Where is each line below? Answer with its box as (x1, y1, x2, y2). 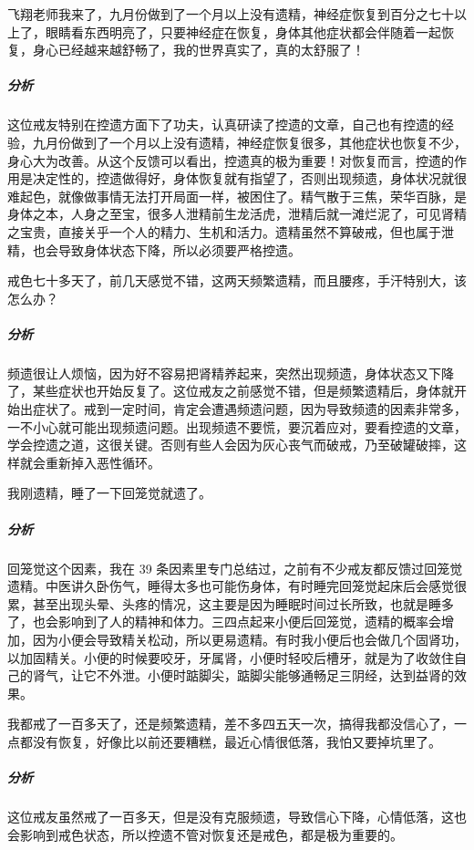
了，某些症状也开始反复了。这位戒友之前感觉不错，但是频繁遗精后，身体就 (7, 381, 454, 400)
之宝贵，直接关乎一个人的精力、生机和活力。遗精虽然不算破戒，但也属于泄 (7, 222, 454, 241)
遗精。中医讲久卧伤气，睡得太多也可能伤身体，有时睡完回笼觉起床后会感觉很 (7, 576, 467, 596)
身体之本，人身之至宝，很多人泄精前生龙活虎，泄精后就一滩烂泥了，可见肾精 (7, 204, 467, 223)
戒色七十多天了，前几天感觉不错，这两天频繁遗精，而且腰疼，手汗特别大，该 (7, 271, 467, 290)
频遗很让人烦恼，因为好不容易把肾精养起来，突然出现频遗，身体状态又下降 (7, 363, 454, 382)
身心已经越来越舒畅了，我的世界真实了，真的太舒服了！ (32, 40, 365, 59)
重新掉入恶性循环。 (45, 452, 160, 472)
